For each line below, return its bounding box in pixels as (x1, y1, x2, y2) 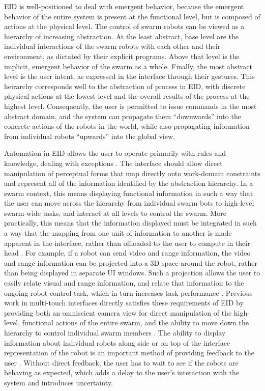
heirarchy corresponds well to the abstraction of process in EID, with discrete (4, 80, 246, 91)
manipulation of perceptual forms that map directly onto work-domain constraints (4, 167, 260, 178)
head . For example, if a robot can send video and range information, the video (4, 247, 251, 258)
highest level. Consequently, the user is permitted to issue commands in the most (4, 100, 257, 111)
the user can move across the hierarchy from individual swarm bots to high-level (4, 198, 254, 208)
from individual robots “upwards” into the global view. (4, 130, 175, 141)
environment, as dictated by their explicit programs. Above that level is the (4, 50, 240, 61)
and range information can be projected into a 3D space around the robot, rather (4, 257, 257, 268)
